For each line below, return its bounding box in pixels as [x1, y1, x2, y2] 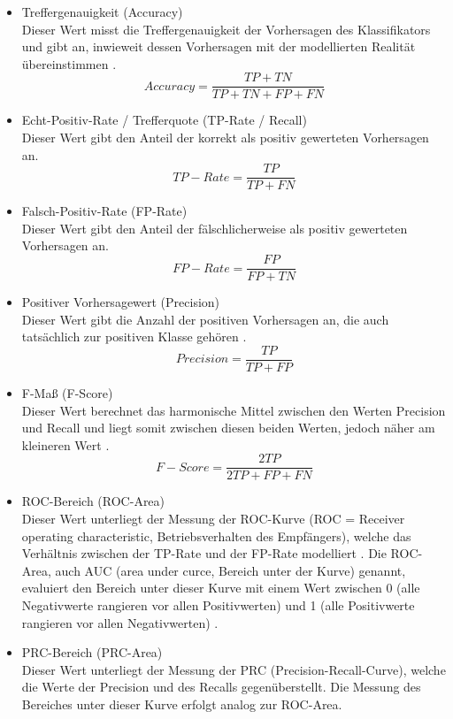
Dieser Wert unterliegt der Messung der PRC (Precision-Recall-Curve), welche [21, 660, 446, 678]
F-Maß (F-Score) [21, 383, 113, 402]
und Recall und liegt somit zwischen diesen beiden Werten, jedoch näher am [21, 418, 435, 437]
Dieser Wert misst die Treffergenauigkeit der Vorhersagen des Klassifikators [21, 19, 431, 38]
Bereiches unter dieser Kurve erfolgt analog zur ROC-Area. [21, 694, 342, 713]
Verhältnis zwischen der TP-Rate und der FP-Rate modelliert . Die [21, 544, 387, 562]
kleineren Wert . [21, 435, 110, 454]
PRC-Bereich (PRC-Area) [21, 643, 163, 662]
